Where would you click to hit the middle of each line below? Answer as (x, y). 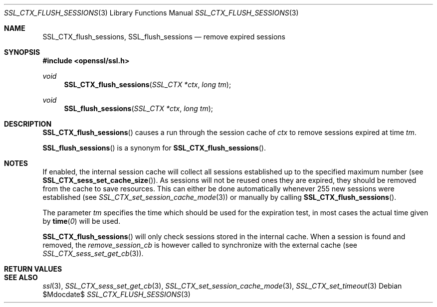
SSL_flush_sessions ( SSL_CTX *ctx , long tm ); (139, 108)
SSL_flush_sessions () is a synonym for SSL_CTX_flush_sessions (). (154, 148)
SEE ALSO (21, 277)
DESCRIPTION (28, 124)
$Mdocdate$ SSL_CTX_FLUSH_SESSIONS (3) (116, 294)
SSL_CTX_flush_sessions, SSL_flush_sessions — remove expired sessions (164, 37)
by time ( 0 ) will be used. (82, 221)
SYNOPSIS (22, 52)
